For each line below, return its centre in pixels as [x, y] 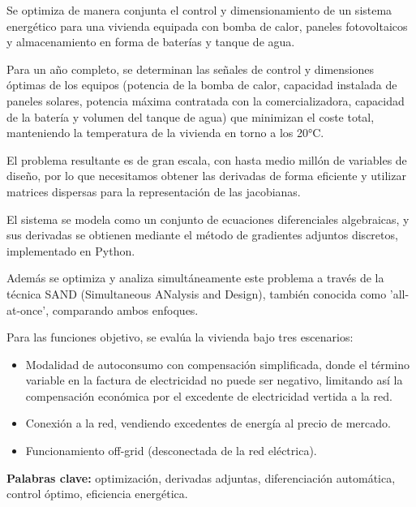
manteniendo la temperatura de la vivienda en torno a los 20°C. [165, 133]
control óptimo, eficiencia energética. [97, 494]
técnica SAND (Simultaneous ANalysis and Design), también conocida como [197, 293]
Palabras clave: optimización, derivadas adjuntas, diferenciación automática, [201, 477]
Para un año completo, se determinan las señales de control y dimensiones [191, 69]
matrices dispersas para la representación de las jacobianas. [154, 191]
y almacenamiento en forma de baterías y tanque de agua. [151, 42]
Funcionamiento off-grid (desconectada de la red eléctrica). [171, 451]
